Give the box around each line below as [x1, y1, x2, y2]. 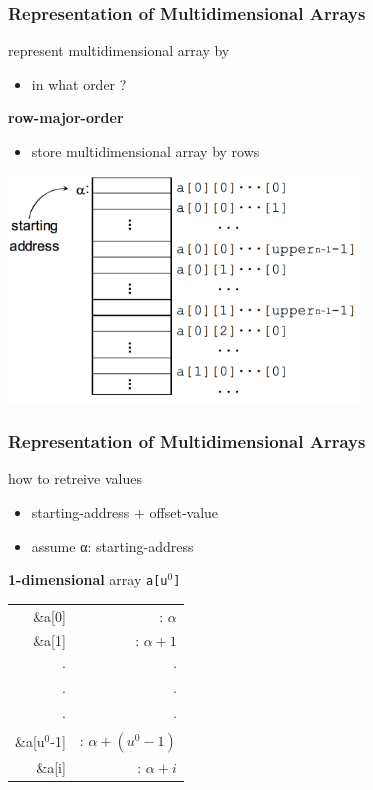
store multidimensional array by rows [31, 141, 260, 161]
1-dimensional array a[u [8, 569, 168, 590]
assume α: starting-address [31, 535, 194, 556]
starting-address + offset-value [31, 502, 219, 522]
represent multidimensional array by [8, 40, 230, 61]
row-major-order [8, 107, 124, 128]
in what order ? [31, 73, 127, 94]
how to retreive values [8, 468, 142, 489]
